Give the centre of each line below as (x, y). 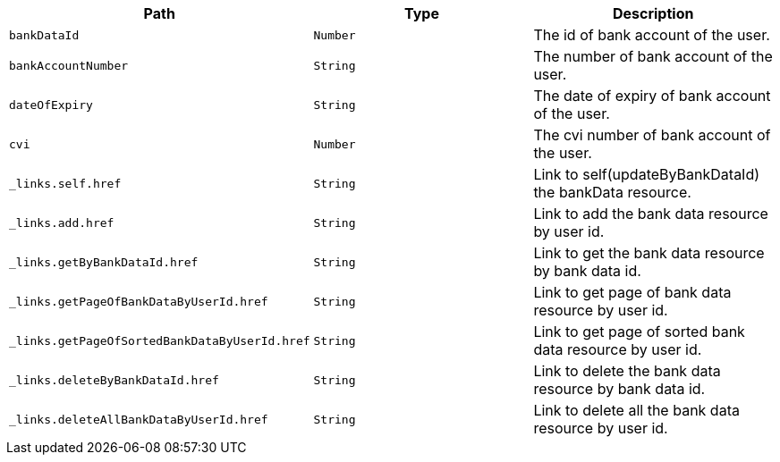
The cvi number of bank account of (652, 135)
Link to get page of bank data (632, 292)
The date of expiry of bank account (652, 96)
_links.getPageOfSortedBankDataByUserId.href (160, 340)
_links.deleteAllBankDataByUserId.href (139, 419)
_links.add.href (62, 223)
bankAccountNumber (69, 65)
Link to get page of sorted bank (639, 332)
